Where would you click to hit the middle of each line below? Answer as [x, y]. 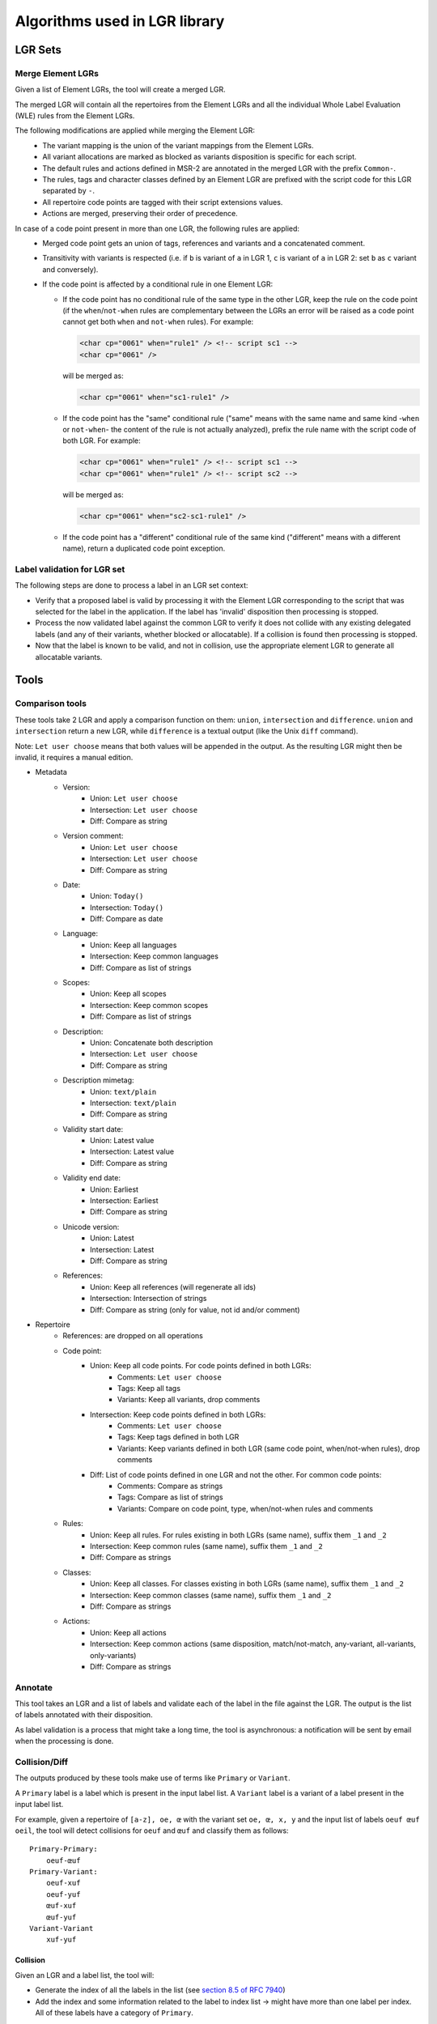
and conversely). [70, 269]
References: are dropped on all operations [133, 1336]
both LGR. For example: [102, 440]
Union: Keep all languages [134, 945]
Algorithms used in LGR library [120, 21]
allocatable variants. [69, 657]
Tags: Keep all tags [149, 1388]
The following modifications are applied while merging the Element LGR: [135, 130]
